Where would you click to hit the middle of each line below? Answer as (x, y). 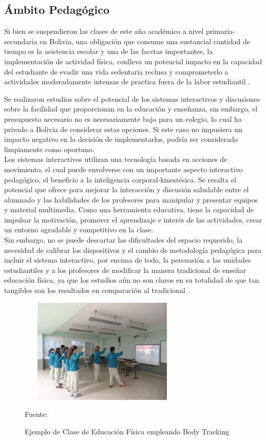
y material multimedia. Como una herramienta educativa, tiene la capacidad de (129, 209)
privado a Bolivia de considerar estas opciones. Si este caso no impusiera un (123, 129)
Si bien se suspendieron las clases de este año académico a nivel (104, 31)
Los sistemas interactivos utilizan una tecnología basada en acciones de (116, 159)
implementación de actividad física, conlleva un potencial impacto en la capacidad (133, 61)
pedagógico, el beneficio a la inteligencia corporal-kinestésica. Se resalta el (120, 179)
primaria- (220, 31)
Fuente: (36, 414)
